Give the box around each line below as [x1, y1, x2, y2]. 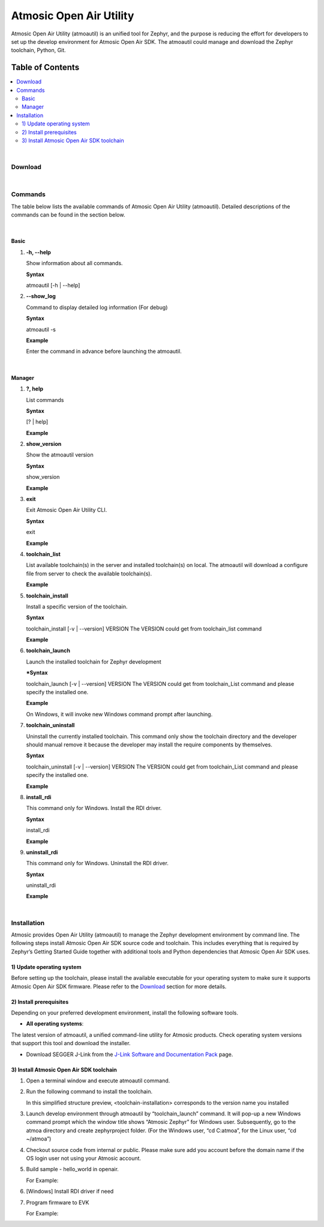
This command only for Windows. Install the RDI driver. [26, 805, 162, 812]
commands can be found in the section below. [11, 211, 125, 218]
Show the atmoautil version [26, 451, 94, 458]
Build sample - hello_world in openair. [26, 1166, 119, 1173]
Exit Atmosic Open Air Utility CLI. [26, 506, 107, 514]
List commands [26, 396, 64, 403]
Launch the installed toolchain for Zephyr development [26, 658, 161, 665]
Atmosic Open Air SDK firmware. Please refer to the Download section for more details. [11, 983, 227, 990]
